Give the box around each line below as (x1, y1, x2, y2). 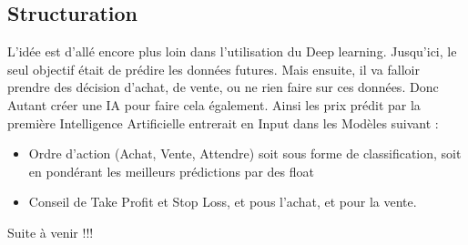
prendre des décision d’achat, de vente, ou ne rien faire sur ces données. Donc (7, 77, 439, 97)
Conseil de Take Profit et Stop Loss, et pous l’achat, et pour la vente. (28, 192, 417, 211)
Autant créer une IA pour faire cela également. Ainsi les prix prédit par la (7, 95, 421, 114)
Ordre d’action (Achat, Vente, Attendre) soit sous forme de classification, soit (28, 144, 462, 163)
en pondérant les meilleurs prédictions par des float (28, 161, 314, 180)
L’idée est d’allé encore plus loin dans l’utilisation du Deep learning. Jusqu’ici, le (7, 42, 457, 61)
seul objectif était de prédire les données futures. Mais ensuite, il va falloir (7, 59, 420, 78)
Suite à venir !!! (7, 222, 94, 241)
